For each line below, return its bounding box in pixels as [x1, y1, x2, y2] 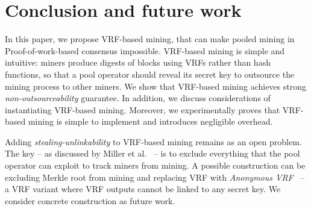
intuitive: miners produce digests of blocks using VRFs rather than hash [5, 56, 271, 69]
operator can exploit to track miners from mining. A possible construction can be [5, 159, 306, 172]
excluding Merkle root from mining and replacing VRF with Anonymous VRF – [5, 170, 305, 183]
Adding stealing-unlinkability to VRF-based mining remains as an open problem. [5, 135, 302, 148]
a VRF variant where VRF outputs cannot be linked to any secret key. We [5, 182, 281, 195]
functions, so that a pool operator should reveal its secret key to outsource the [5, 67, 295, 80]
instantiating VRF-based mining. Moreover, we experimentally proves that [5, 103, 280, 116]
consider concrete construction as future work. [5, 194, 175, 207]
